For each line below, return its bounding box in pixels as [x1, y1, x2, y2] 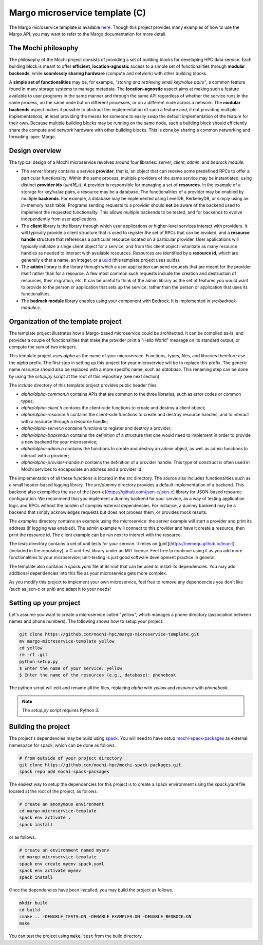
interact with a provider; [21, 452, 69, 458]
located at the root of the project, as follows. [9, 788, 98, 794]
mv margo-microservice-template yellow [19, 638, 114, 644]
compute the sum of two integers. [9, 344, 77, 349]
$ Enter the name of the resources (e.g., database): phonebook [19, 673, 176, 678]
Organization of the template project [9, 317, 122, 326]
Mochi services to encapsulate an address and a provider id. [21, 466, 143, 472]
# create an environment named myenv [19, 847, 110, 853]
